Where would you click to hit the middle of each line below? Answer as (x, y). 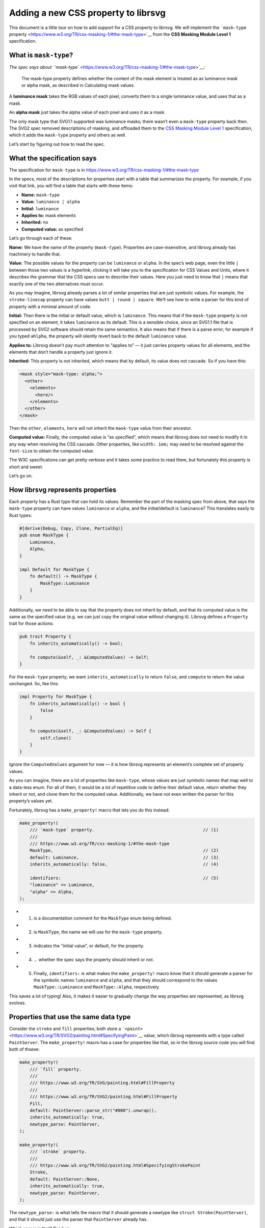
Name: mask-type (40, 195)
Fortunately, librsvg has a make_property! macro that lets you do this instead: (89, 810)
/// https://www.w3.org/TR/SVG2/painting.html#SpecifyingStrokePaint (115, 1166)
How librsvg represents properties (63, 489)
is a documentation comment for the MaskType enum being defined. (103, 918)
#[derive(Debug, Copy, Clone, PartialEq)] (71, 528)
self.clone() (56, 738)
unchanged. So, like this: (34, 684)
